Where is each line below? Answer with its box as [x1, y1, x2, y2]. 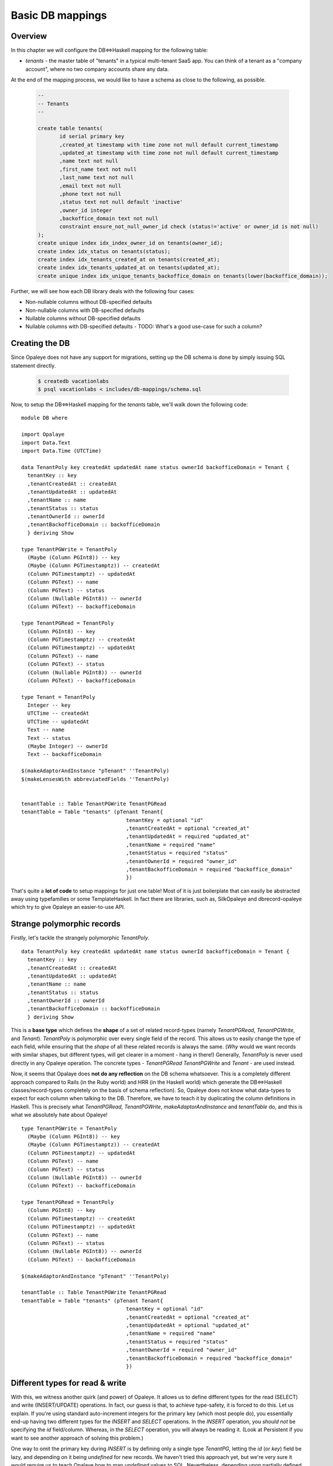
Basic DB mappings [11, 9, 108, 22]
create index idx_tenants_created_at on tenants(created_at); [37, 256, 220, 263]
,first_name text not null [59, 166, 137, 172]
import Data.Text [21, 439, 71, 446]
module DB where [21, 415, 68, 422]
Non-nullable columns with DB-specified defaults [25, 307, 145, 314]
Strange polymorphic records [11, 919, 121, 929]
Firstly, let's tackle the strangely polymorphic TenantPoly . [11, 934, 150, 941]
